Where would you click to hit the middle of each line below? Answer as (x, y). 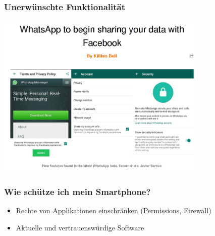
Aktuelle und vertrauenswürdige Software (80, 227)
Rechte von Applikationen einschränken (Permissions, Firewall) (114, 210)
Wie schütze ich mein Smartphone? (77, 191)
